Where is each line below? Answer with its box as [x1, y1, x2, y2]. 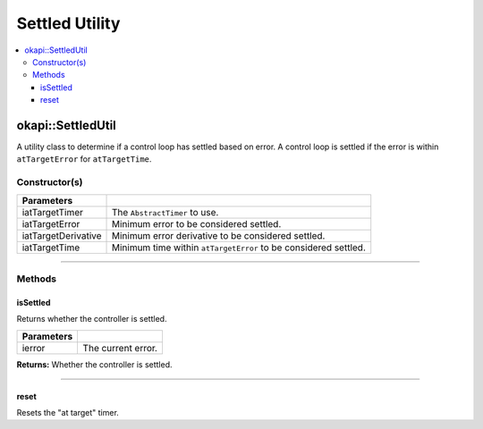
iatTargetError [21, 217, 80, 230]
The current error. [82, 341, 158, 354]
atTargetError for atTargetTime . [16, 154, 152, 164]
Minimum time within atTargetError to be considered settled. [111, 241, 366, 254]
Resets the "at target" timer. [16, 407, 120, 417]
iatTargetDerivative [21, 229, 102, 241]
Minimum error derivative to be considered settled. [111, 229, 326, 241]
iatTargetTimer [21, 206, 84, 218]
